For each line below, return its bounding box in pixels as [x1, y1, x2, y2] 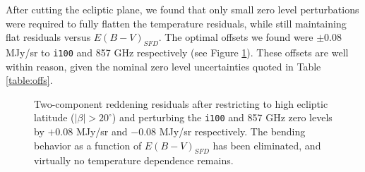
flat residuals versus [6, 30, 91, 44]
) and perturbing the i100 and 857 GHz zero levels [112, 110, 333, 125]
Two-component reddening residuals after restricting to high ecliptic [34, 96, 328, 111]
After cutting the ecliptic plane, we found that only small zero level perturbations [6, 2, 359, 16]
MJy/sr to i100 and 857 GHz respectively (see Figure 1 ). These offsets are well [6, 44, 349, 59]
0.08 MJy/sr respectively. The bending [138, 124, 306, 139]
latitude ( [34, 110, 75, 125]
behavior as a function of [34, 137, 142, 152]
